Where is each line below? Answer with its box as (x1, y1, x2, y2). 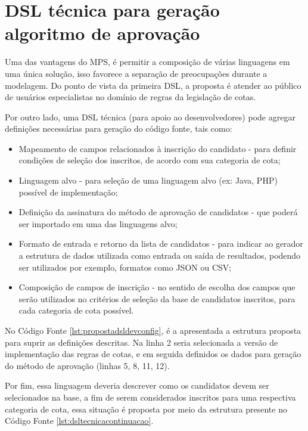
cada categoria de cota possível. (18, 304, 134, 317)
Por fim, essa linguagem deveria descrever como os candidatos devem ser (5, 379, 269, 392)
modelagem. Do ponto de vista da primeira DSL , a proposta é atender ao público (5, 79, 301, 91)
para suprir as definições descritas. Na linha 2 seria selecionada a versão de (5, 336, 278, 348)
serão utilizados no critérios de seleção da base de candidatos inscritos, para (18, 292, 295, 305)
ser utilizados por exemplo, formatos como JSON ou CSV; (18, 261, 232, 273)
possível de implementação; (18, 185, 118, 198)
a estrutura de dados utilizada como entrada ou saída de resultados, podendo (18, 249, 301, 262)
